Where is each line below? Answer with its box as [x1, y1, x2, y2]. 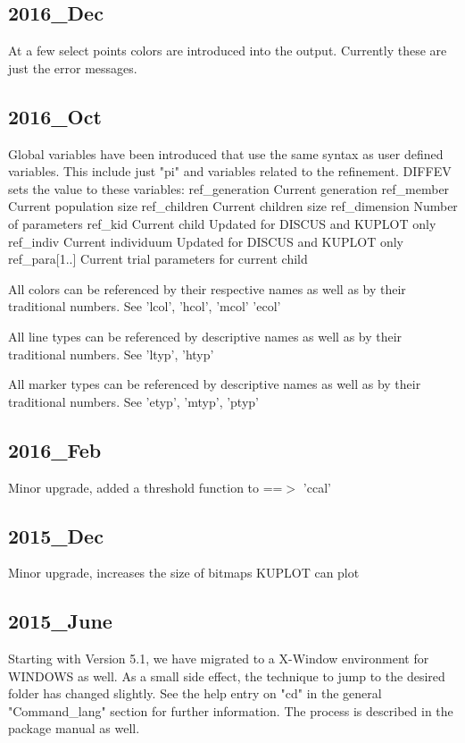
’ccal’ [303, 477, 331, 496]
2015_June [8, 607, 112, 635]
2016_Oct [8, 102, 102, 130]
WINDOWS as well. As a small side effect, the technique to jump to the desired [8, 666, 445, 685]
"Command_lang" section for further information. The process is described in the [8, 701, 453, 720]
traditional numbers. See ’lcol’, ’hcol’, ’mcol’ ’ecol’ [8, 297, 281, 316]
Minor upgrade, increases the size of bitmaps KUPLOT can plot [8, 563, 360, 582]
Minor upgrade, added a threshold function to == [8, 477, 283, 496]
